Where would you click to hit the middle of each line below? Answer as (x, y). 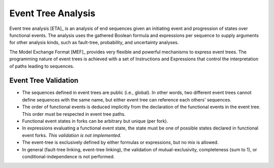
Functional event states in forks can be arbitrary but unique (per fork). (95, 121)
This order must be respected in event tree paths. (74, 114)
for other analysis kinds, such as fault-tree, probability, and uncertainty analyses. (94, 43)
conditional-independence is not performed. (68, 156)
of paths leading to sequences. (42, 66)
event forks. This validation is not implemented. (72, 135)
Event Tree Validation (44, 80)
